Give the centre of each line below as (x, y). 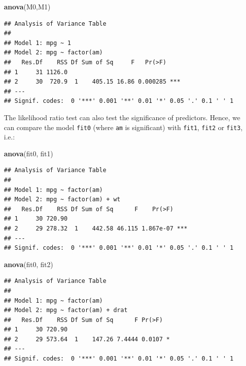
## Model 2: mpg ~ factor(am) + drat (66, 310)
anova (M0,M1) (27, 6)
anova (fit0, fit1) (29, 153)
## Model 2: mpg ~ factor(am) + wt (62, 200)
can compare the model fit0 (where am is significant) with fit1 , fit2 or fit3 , (123, 127)
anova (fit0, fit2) (29, 264)
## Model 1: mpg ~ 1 (38, 43)
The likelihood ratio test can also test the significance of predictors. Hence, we (122, 117)
